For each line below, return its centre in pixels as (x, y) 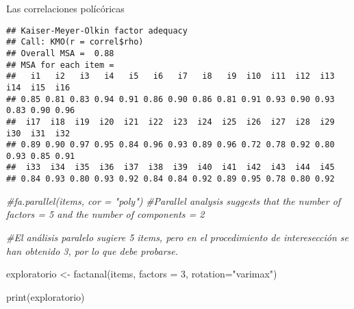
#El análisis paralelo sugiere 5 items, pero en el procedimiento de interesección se (177, 237)
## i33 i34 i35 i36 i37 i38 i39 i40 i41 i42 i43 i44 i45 (170, 168)
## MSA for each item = (60, 65)
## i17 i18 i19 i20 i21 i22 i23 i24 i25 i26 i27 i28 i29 (170, 122)
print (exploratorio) (46, 296)
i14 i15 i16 (38, 87)
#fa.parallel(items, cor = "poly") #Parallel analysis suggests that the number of (174, 200)
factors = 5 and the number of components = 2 (105, 214)
